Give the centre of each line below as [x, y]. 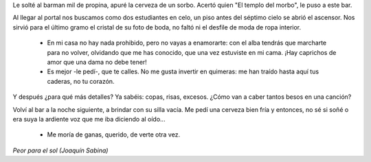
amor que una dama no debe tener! [97, 62]
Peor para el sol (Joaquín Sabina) [60, 150]
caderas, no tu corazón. [81, 81]
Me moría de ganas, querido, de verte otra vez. [114, 135]
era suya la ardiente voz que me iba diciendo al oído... [89, 119]
